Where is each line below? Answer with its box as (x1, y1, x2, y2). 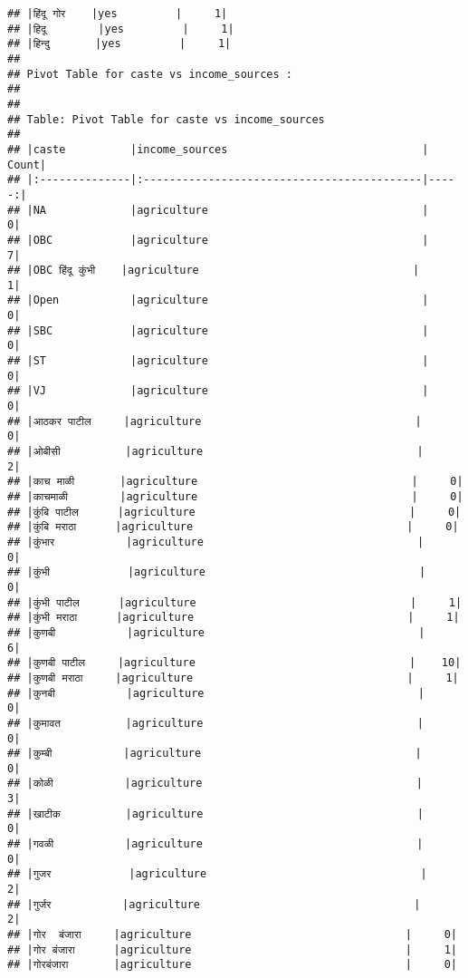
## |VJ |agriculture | (7, 384, 429, 398)
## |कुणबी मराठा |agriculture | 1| (7, 671, 459, 684)
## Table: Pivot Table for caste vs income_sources (7, 112, 325, 126)
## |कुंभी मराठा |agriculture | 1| (7, 611, 460, 625)
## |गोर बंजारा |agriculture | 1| (7, 943, 457, 956)
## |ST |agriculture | (7, 354, 429, 368)
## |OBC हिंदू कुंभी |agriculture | (7, 264, 420, 277)
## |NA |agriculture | (7, 203, 429, 217)
